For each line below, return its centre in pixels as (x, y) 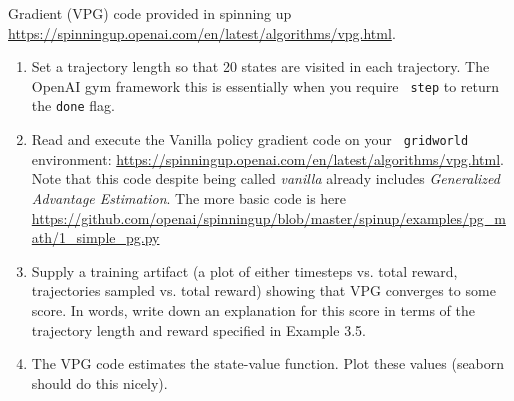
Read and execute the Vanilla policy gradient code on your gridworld (250, 139)
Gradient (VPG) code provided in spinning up (150, 13)
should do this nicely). (99, 382)
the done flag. (73, 105)
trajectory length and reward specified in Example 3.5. (198, 329)
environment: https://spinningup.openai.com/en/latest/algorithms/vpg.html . (268, 158)
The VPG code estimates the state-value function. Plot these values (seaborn (268, 363)
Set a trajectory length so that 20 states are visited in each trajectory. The (260, 66)
